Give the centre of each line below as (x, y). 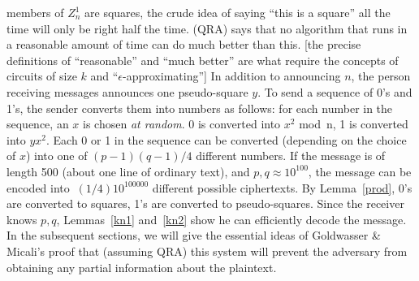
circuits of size (42, 76)
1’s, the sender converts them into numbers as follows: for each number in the (200, 108)
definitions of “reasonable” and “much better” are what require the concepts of (203, 60)
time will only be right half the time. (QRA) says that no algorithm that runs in (207, 28)
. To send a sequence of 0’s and (335, 91)
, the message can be (360, 171)
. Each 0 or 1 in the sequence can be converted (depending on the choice (226, 139)
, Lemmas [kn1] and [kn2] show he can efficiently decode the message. (231, 219)
